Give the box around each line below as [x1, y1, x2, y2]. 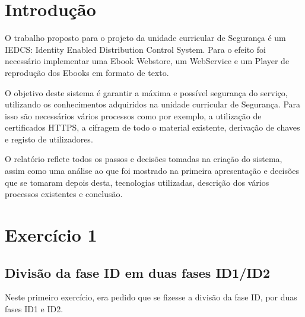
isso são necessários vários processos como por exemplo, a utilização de [5, 109, 262, 122]
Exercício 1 [5, 223, 97, 247]
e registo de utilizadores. [5, 132, 93, 145]
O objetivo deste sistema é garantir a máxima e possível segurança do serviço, [5, 86, 288, 99]
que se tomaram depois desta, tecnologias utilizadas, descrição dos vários [5, 176, 269, 188]
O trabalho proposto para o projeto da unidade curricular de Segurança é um [5, 31, 286, 44]
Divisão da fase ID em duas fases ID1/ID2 [5, 263, 270, 281]
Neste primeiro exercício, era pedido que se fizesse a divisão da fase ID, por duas [5, 291, 297, 303]
